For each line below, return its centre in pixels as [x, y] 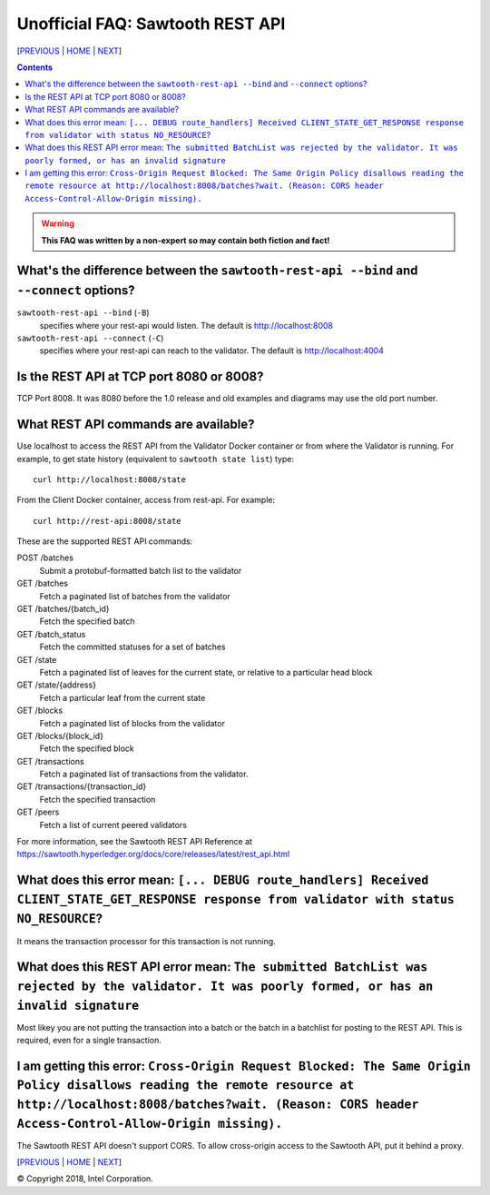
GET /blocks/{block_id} [60, 736]
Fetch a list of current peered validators [113, 825]
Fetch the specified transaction [98, 799]
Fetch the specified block [87, 748]
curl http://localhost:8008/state [109, 479]
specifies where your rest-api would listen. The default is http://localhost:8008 [186, 325]
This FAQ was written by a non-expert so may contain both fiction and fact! [186, 240]
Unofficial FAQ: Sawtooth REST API [151, 24]
